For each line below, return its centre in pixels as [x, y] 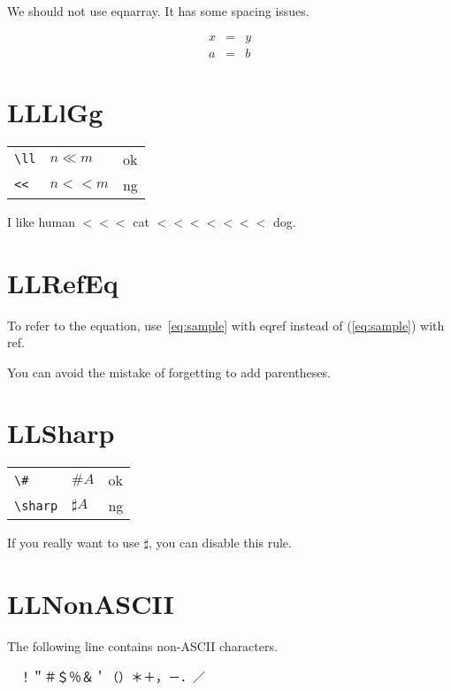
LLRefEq [63, 282]
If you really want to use [73, 543]
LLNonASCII [91, 604]
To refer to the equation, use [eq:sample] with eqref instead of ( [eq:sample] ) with [226, 325]
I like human [41, 221]
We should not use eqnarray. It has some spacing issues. [158, 11]
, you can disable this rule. [220, 543]
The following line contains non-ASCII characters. [142, 646]
